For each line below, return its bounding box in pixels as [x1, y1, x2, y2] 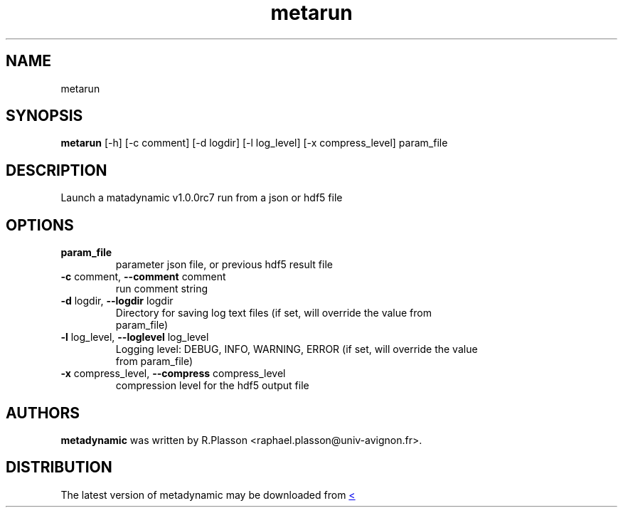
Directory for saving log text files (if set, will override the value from [115, 307, 432, 319]
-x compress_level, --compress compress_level [60, 367, 286, 380]
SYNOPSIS [6, 107, 83, 125]
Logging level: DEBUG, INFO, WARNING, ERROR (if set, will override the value [115, 343, 478, 356]
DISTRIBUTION [6, 458, 112, 477]
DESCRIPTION [6, 161, 107, 179]
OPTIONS [6, 216, 74, 234]
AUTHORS [6, 403, 80, 422]
